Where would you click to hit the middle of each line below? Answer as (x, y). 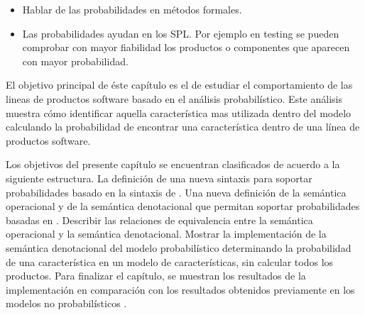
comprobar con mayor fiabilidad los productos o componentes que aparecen (186, 47)
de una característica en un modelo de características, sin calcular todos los (170, 261)
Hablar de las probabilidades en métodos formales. (132, 9)
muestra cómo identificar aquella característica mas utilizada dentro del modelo (179, 112)
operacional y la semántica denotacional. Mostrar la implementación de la (166, 234)
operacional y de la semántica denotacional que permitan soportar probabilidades (183, 206)
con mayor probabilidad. (75, 61)
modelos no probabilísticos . (66, 303)
